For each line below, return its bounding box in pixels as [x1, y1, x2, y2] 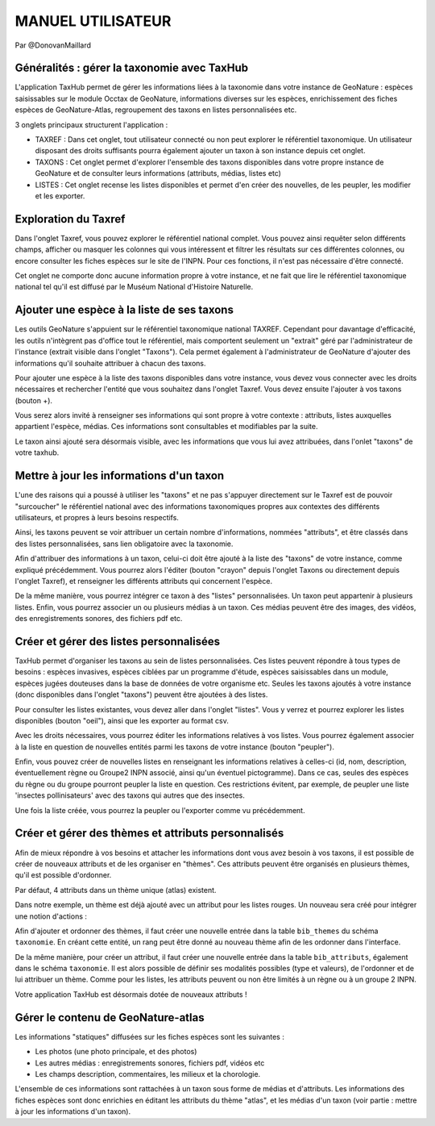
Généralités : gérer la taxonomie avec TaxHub [14, 61, 249, 75]
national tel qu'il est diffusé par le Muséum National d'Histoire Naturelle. [14, 282, 254, 292]
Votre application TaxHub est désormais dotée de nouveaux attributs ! [14, 989, 247, 999]
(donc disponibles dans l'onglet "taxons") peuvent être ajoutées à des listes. [14, 690, 268, 699]
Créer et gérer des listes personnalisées [14, 634, 221, 648]
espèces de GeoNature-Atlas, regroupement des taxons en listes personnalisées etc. [14, 105, 297, 115]
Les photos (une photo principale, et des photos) [35, 1047, 197, 1057]
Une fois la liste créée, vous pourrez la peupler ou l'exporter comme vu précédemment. [14, 805, 305, 815]
